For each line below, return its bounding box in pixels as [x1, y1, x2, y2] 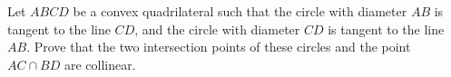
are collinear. [64, 54, 136, 73]
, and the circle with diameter [134, 19, 300, 38]
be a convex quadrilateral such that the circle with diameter [73, 2, 407, 20]
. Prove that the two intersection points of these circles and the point [26, 37, 411, 56]
